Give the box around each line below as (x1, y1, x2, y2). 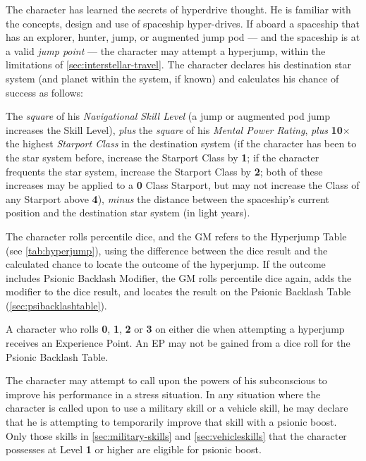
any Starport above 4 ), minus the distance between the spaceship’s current (6, 191, 329, 206)
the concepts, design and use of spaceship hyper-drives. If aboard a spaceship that (6, 16, 360, 30)
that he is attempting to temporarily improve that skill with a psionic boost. (6, 414, 337, 429)
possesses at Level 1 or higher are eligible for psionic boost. (6, 442, 262, 457)
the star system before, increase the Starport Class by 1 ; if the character (6, 149, 319, 164)
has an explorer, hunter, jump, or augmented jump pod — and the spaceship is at (6, 30, 360, 44)
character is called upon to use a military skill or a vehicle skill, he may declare (6, 400, 348, 415)
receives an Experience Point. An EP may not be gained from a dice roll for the (6, 336, 350, 350)
